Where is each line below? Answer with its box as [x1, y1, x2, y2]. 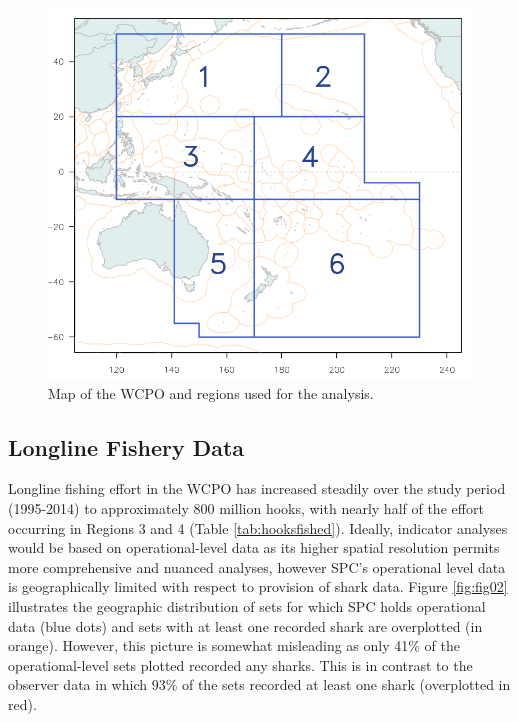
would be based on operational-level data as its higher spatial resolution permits [8, 537, 500, 558]
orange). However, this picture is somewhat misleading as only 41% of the [8, 635, 460, 656]
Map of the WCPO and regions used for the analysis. [48, 382, 374, 403]
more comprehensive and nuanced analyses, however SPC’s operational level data [8, 556, 506, 577]
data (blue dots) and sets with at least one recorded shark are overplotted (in [8, 615, 483, 636]
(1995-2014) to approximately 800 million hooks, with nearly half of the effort [8, 497, 484, 518]
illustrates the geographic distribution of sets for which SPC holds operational [8, 595, 486, 616]
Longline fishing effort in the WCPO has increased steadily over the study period [8, 478, 506, 499]
